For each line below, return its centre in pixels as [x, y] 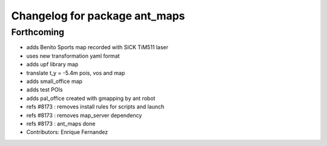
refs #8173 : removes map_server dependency [84, 115]
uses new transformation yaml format [73, 56]
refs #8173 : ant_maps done [61, 124]
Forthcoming [38, 32]
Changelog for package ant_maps [98, 16]
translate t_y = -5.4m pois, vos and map [76, 73]
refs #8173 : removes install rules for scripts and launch [95, 107]
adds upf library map [52, 64]
